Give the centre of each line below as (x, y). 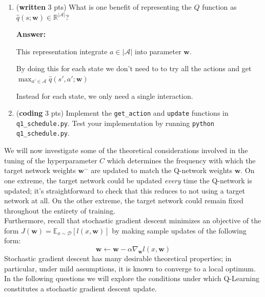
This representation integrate (62, 51)
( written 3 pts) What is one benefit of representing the (104, 7)
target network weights (40, 170)
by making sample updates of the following (179, 230)
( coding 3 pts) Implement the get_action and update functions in (122, 113)
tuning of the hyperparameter (51, 160)
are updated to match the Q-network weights (161, 170)
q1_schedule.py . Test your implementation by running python (115, 123)
